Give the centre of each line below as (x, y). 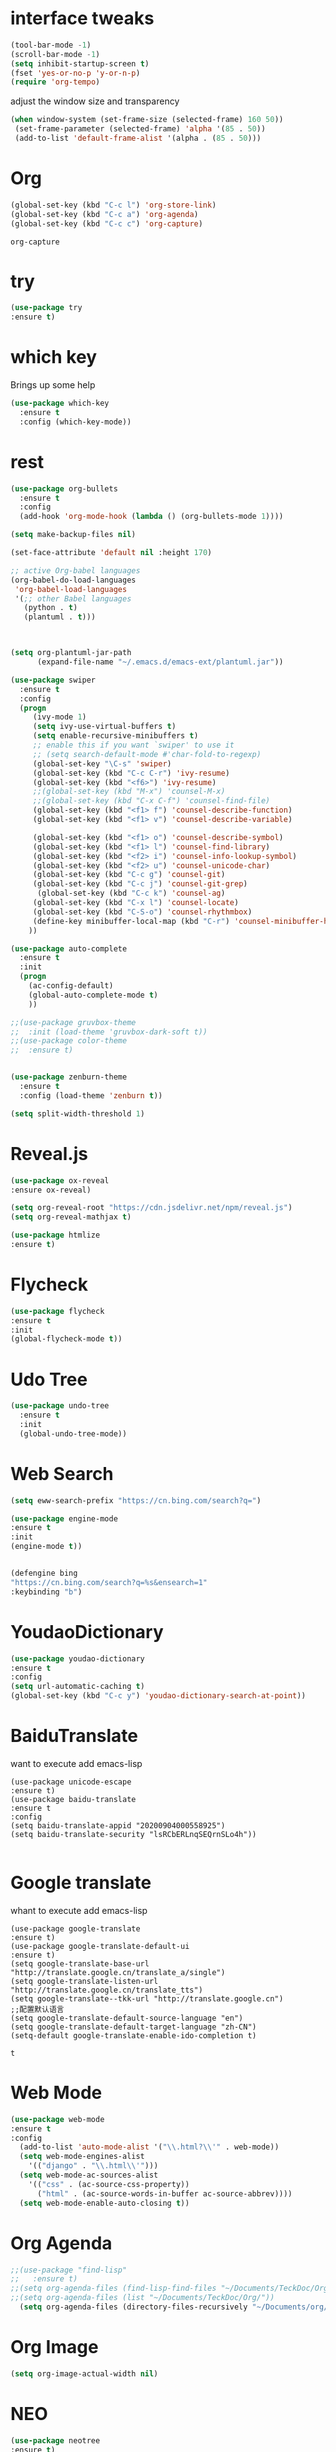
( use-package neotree (55, 2440)
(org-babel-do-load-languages (73, 580)
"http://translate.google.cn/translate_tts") (106, 1990)
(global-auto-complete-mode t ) (93, 995)
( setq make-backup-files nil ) (73, 535)
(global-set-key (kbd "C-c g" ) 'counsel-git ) (129, 875)
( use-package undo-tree (60, 1406)
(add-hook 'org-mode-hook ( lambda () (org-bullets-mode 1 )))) (151, 517)
